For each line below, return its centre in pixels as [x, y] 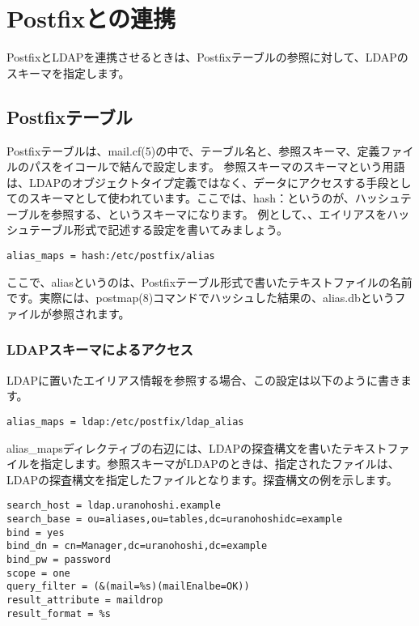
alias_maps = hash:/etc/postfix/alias [111, 256]
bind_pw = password [59, 559]
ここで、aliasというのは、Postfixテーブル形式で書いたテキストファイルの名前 [209, 281]
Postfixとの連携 [91, 18]
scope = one [38, 573]
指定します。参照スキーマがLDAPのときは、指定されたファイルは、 [220, 464]
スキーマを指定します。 [68, 72]
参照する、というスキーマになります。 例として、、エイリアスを [219, 213]
